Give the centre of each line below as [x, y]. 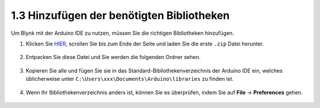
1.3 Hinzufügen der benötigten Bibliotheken [120, 15]
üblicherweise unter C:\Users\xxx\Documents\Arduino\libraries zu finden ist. [130, 79]
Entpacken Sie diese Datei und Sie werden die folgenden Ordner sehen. [113, 57]
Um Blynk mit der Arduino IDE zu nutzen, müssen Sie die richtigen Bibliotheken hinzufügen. [122, 33]
